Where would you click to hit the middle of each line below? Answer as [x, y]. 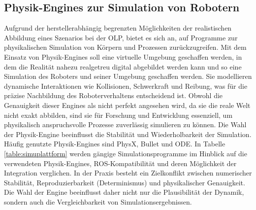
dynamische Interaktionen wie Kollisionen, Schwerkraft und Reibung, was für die [126, 86]
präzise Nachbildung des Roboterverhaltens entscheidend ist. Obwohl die [113, 95]
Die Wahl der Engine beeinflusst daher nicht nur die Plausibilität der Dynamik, [124, 192]
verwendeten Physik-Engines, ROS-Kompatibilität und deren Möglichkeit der [120, 163]
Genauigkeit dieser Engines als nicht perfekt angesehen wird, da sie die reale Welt [127, 105]
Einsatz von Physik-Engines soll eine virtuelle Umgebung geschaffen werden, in [123, 56]
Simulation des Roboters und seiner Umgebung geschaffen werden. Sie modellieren [128, 76]
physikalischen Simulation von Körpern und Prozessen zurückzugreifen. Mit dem [125, 47]
